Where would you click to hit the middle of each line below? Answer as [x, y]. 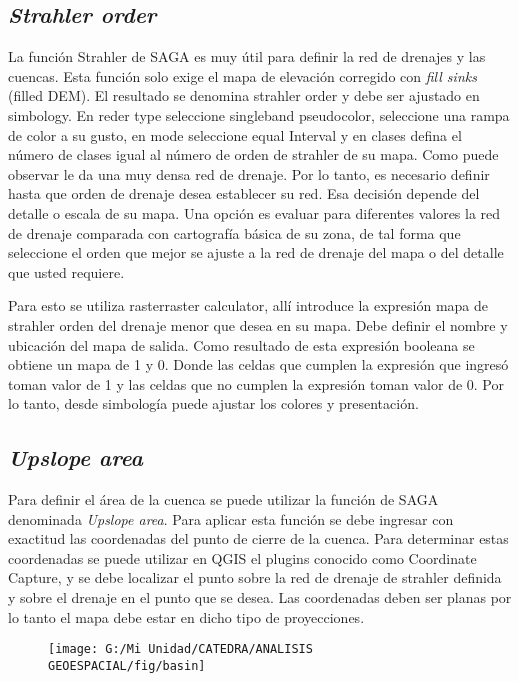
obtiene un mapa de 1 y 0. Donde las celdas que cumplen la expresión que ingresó [258, 364]
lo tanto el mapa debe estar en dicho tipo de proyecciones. [186, 616]
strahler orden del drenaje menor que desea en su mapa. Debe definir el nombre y [258, 324]
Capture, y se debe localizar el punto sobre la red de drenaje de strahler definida [255, 577]
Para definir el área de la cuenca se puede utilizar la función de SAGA [223, 499]
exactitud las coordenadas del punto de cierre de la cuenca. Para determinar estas [258, 538]
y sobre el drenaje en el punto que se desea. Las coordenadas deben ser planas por [260, 597]
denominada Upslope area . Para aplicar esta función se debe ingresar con [231, 518]
